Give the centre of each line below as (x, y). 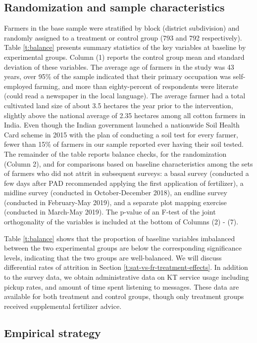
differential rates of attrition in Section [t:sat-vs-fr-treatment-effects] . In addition (126, 267)
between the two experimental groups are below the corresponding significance (123, 248)
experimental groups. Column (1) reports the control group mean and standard (124, 57)
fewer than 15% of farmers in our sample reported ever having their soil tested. (124, 144)
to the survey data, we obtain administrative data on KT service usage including (127, 277)
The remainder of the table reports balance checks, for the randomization (115, 153)
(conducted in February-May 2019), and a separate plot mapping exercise (115, 202)
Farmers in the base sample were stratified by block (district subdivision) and (122, 28)
